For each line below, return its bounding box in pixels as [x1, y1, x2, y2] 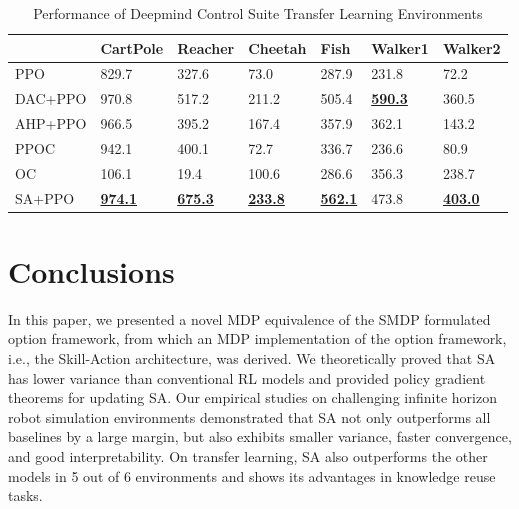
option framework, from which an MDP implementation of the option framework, [8, 328, 507, 349]
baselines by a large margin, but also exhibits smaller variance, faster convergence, [8, 426, 512, 447]
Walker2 [442, 37, 501, 58]
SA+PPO [15, 187, 75, 208]
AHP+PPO [15, 113, 87, 134]
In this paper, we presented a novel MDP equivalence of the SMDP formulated [8, 308, 491, 329]
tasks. [8, 485, 43, 506]
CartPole [100, 37, 164, 58]
